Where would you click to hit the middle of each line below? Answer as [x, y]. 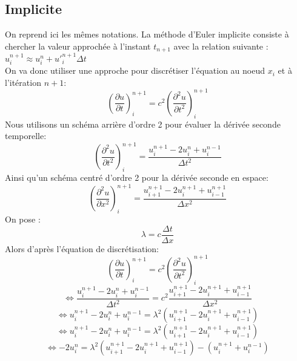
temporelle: [26, 136]
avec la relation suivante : [221, 46]
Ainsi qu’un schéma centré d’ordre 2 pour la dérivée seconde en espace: [137, 177]
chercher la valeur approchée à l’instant [78, 46]
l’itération [23, 82]
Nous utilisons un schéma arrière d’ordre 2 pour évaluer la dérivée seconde [143, 124]
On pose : [23, 219]
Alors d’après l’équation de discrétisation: [82, 248]
